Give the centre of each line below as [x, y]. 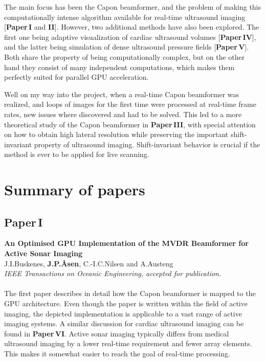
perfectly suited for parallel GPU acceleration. [76, 77]
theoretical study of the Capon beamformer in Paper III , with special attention [130, 124]
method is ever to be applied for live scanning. [77, 154]
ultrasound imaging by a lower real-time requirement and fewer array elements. [128, 343]
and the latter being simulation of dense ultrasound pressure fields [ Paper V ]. [127, 47]
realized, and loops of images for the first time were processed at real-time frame [130, 104]
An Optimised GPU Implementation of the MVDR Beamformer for [126, 243]
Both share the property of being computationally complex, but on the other [125, 56]
